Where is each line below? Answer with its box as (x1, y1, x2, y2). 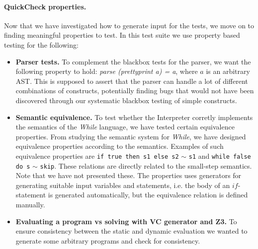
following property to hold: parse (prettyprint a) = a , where (15, 66, 198, 76)
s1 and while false (188, 150, 251, 161)
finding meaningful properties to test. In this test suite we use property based (4, 30, 240, 40)
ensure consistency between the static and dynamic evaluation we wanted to (15, 226, 248, 236)
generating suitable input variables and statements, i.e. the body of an (15, 180, 230, 190)
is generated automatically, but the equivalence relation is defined (48, 189, 248, 200)
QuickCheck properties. (4, 1, 86, 11)
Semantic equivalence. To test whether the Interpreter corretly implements (15, 112, 253, 122)
